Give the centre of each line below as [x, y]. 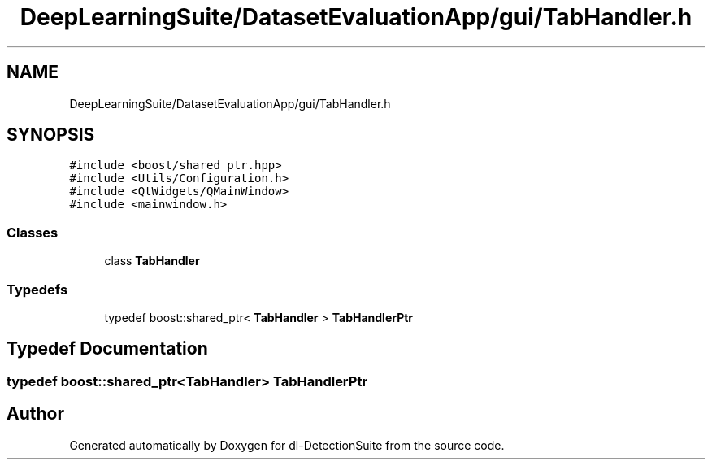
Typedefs [37, 289]
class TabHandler [152, 261]
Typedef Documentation [107, 349]
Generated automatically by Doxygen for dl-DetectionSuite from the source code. [287, 445]
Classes [33, 232]
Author [35, 414]
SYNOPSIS [51, 135]
